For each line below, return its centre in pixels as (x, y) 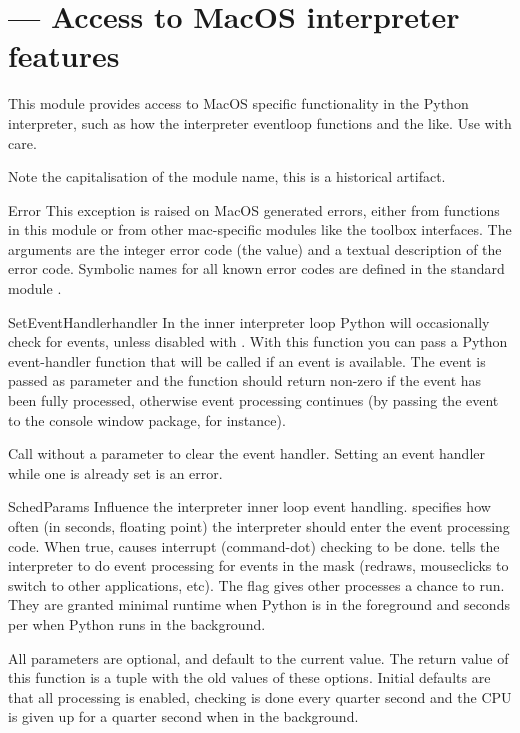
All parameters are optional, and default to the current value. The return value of (258, 657)
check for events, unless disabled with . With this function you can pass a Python (258, 341)
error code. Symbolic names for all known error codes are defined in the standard (256, 268)
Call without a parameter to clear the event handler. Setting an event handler (246, 453)
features (64, 55)
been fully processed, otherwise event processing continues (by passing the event (253, 400)
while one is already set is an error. (115, 472)
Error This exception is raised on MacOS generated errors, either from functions (254, 209)
